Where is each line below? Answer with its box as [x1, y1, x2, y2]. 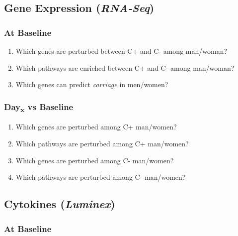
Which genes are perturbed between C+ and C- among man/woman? [15, 46, 228, 56]
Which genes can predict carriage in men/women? [15, 79, 168, 90]
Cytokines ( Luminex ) [4, 196, 115, 212]
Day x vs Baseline [4, 100, 74, 114]
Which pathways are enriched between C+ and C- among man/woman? [15, 62, 235, 73]
